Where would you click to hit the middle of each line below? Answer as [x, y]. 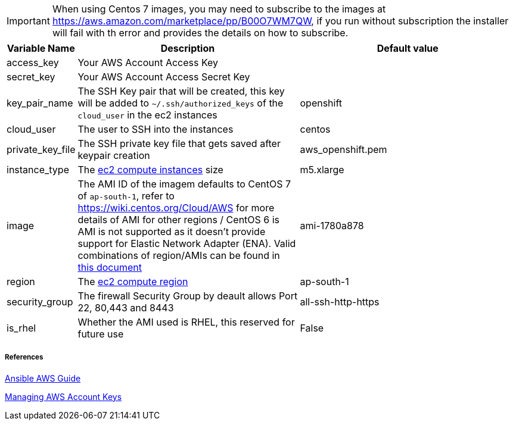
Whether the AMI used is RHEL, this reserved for [186, 322]
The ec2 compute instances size [150, 170]
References [24, 357]
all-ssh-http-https [340, 302]
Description [188, 48]
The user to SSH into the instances [156, 129]
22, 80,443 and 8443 [126, 308]
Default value [408, 48]
